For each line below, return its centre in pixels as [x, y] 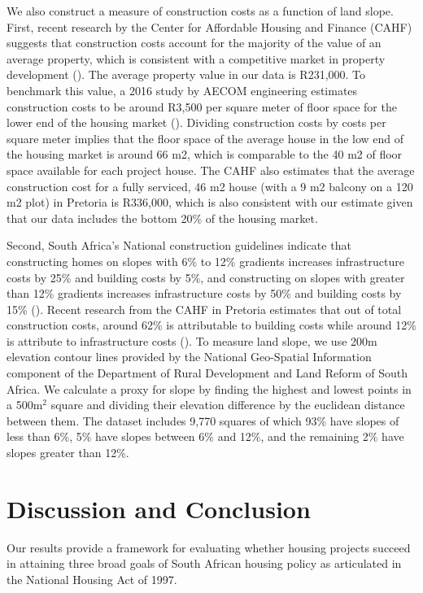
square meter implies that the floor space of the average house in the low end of [205, 138]
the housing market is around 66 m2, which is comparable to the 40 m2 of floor [205, 154]
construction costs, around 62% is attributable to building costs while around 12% [211, 325]
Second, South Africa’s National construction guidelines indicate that [179, 245]
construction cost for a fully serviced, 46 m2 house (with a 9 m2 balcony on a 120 [210, 186]
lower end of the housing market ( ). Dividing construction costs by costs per [196, 122]
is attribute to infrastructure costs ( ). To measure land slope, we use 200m [192, 340]
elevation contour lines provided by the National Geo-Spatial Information [189, 357]
